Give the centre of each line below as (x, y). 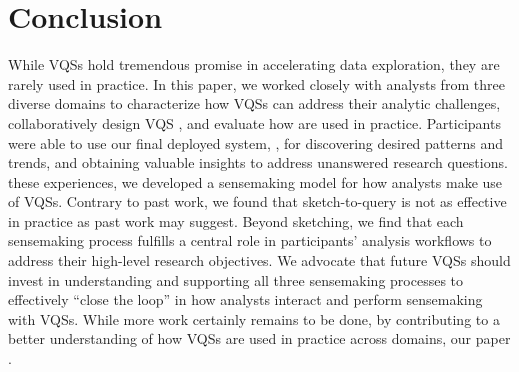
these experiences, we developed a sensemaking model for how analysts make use (255, 181)
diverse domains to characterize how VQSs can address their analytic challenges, (254, 103)
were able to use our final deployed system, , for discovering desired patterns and (255, 142)
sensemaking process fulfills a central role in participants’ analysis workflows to (250, 240)
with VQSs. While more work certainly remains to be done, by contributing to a (254, 318)
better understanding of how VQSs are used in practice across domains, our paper (259, 338)
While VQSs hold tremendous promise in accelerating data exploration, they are (254, 64)
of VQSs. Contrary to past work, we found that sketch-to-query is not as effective (257, 201)
